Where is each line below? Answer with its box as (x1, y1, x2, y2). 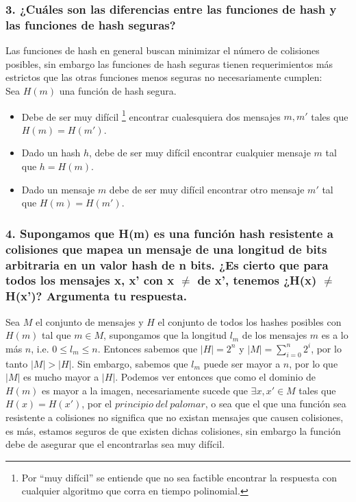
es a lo (321, 328, 348, 342)
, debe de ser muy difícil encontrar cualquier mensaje (89, 145, 311, 160)
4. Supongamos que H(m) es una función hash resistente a (5, 224, 333, 241)
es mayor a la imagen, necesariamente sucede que (42, 383, 248, 397)
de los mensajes (242, 328, 307, 342)
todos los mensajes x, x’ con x (5, 272, 175, 289)
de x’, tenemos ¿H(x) (197, 272, 317, 289)
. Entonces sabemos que (97, 341, 198, 355)
